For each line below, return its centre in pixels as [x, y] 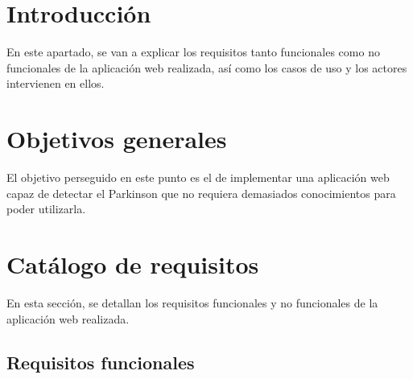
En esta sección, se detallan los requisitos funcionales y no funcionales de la [192, 302]
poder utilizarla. [46, 209]
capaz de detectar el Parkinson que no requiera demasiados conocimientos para [201, 193]
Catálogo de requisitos [133, 264]
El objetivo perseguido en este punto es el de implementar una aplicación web [198, 177]
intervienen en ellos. [56, 83]
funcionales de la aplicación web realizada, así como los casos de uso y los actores [207, 67]
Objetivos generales [117, 139]
